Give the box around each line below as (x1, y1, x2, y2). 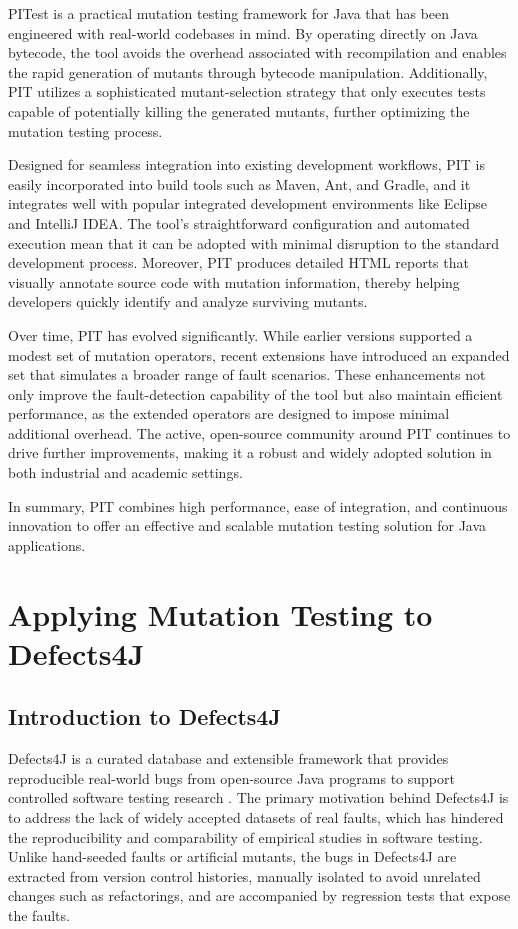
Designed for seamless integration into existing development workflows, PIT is (8, 154, 486, 175)
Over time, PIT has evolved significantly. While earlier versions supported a (8, 324, 473, 345)
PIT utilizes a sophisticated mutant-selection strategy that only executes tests (8, 81, 486, 102)
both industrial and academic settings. (8, 462, 243, 483)
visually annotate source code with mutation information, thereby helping (8, 271, 460, 292)
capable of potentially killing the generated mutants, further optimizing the (8, 100, 470, 121)
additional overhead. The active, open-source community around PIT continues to (8, 422, 511, 443)
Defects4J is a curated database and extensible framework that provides (8, 748, 449, 769)
